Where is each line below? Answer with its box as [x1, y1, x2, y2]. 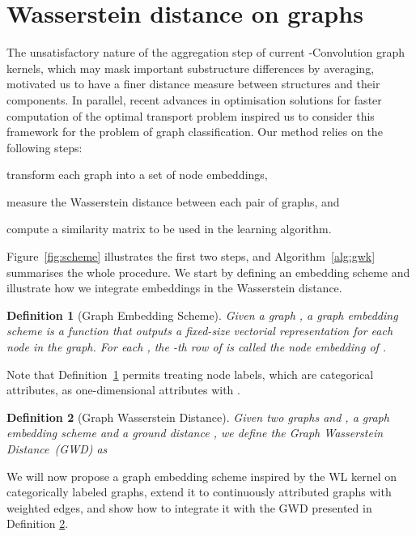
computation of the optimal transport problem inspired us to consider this [6, 107, 375, 124]
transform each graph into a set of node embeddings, [6, 166, 268, 183]
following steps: [6, 138, 83, 155]
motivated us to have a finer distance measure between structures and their [6, 75, 380, 92]
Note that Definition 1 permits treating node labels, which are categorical [6, 365, 374, 382]
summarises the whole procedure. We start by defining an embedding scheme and [6, 263, 410, 280]
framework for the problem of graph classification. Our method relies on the [6, 123, 383, 140]
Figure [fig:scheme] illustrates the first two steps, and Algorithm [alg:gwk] [6, 248, 376, 265]
